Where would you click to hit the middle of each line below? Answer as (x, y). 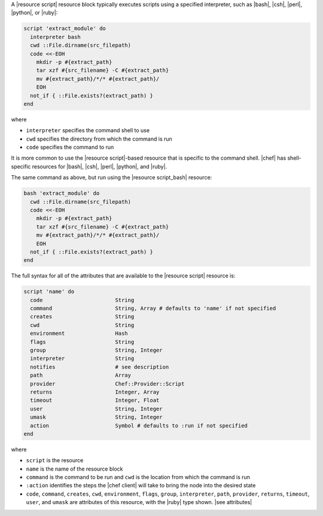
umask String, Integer (96, 417)
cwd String (82, 325)
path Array (81, 375)
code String (82, 300)
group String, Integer (96, 350)
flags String (82, 342)
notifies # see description (100, 367)
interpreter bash (55, 37)
